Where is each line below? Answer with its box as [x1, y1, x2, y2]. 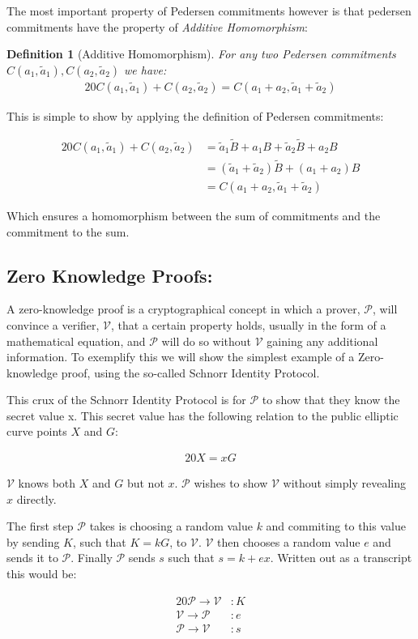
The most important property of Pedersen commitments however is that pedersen [6, 2, 412, 19]
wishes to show [194, 475, 268, 492]
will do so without [161, 332, 252, 349]
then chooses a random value [217, 533, 360, 550]
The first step [6, 518, 74, 535]
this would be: [6, 565, 77, 582]
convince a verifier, [6, 316, 100, 333]
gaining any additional [267, 332, 378, 349]
